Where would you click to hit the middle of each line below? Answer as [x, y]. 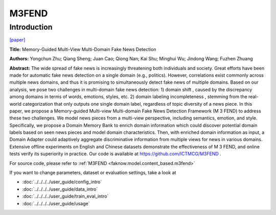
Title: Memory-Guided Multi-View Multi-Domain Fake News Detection [83, 49]
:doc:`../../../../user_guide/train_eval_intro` [65, 196]
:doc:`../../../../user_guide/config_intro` [62, 182]
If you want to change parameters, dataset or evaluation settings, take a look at [93, 173]
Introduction [31, 27]
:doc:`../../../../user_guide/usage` [56, 203]
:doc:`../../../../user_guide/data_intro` [60, 189]
